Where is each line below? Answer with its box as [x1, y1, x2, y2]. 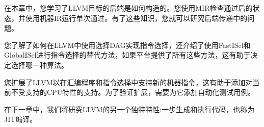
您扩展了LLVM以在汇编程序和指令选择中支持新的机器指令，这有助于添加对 [4, 77, 253, 87]
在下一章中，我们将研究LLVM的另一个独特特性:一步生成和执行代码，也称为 [4, 104, 255, 114]
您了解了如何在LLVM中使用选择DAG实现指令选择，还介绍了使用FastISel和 [4, 39, 251, 50]
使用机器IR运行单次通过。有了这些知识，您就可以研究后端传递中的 [25, 12, 248, 23]
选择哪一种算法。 [11, 59, 68, 70]
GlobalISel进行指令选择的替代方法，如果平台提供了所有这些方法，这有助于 [4, 49, 251, 60]
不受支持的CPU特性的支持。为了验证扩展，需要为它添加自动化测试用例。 [11, 87, 255, 97]
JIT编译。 [4, 114, 37, 124]
